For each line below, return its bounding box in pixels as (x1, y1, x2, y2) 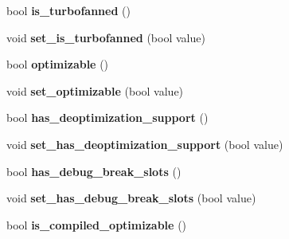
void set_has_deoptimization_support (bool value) (6, 135, 283, 152)
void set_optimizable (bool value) (6, 82, 184, 99)
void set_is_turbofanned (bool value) (6, 29, 205, 45)
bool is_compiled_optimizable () (6, 216, 187, 233)
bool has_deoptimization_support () (6, 109, 209, 126)
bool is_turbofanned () (6, 2, 131, 18)
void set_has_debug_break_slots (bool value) (6, 190, 256, 206)
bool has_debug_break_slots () (6, 163, 182, 179)
